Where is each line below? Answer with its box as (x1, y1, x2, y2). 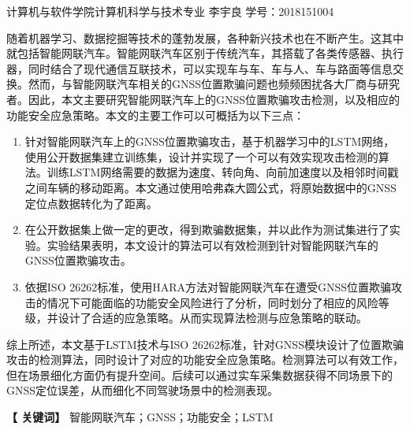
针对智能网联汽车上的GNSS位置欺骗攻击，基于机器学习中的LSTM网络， (24, 133, 395, 150)
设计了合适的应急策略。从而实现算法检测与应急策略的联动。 (58, 310, 367, 326)
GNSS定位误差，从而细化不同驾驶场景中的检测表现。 (6, 382, 279, 398)
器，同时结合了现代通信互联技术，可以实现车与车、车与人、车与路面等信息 (6, 60, 393, 76)
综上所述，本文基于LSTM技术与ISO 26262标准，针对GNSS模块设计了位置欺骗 (6, 335, 404, 352)
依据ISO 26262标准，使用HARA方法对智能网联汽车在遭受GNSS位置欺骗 (24, 278, 392, 295)
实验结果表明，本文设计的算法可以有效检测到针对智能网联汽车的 (47, 236, 378, 253)
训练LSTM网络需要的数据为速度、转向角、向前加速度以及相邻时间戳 (47, 164, 399, 180)
